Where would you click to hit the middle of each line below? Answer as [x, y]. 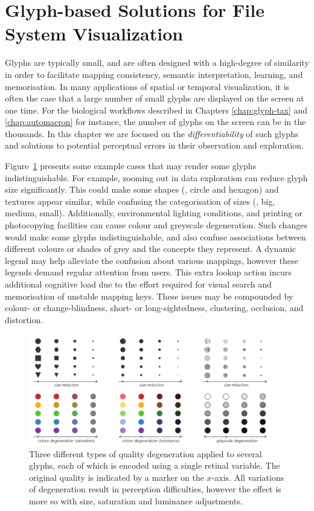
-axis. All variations [248, 477]
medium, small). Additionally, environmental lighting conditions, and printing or [154, 213]
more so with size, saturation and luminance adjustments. [136, 501]
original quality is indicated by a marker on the [117, 477]
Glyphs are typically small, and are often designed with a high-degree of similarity [157, 63]
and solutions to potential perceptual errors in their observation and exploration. [154, 145]
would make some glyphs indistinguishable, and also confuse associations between [155, 236]
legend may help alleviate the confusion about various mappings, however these [152, 260]
